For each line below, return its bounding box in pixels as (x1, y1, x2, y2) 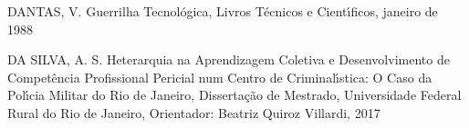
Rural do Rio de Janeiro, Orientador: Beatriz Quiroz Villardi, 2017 (7, 103, 380, 122)
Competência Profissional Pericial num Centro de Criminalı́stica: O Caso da (7, 67, 433, 86)
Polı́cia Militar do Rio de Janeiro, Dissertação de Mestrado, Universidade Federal (7, 85, 462, 104)
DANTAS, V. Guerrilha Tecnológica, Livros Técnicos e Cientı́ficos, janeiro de (7, 2, 438, 20)
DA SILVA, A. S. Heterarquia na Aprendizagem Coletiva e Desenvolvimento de (7, 50, 450, 69)
